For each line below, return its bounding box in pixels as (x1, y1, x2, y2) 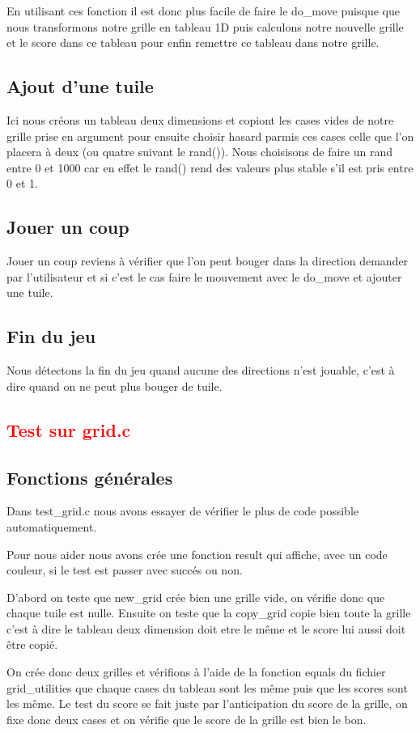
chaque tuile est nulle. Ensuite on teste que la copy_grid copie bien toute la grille (6, 604, 411, 621)
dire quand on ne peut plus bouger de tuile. (6, 377, 223, 394)
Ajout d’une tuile (6, 74, 154, 99)
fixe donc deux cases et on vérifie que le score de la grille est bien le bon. (6, 710, 367, 727)
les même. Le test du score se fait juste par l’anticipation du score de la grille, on (6, 695, 408, 712)
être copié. (6, 636, 58, 653)
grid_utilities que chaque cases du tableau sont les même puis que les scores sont (6, 679, 408, 696)
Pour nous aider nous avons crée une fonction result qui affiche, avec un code (6, 545, 388, 562)
